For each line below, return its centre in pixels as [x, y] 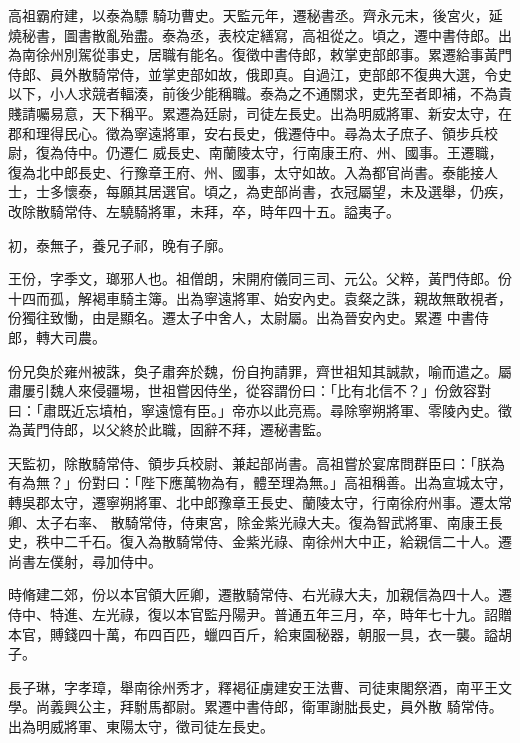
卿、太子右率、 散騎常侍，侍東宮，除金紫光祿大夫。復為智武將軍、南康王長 [255, 521]
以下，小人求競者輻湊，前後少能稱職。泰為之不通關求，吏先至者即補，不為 [253, 93]
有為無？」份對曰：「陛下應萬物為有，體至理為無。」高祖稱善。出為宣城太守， [260, 482]
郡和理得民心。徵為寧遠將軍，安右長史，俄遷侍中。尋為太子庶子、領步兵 [246, 132]
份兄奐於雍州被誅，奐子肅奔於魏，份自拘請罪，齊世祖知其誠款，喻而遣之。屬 [260, 370]
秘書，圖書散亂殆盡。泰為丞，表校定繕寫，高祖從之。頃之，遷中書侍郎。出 [266, 34]
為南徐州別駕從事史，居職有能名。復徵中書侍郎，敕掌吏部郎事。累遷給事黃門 [260, 54]
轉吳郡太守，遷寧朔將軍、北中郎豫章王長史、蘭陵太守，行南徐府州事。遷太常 [260, 502]
